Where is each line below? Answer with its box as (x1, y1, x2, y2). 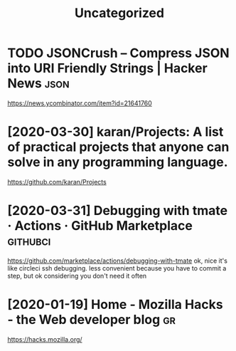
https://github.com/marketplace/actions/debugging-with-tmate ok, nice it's (7, 256, 227, 265)
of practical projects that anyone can (7, 139, 230, 155)
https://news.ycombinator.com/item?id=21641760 (7, 98, 153, 108)
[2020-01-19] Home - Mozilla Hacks (7, 297, 223, 313)
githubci (7, 233, 51, 249)
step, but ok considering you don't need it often (7, 271, 147, 280)
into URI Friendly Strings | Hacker (7, 61, 208, 76)
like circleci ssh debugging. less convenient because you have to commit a (7, 263, 227, 272)
